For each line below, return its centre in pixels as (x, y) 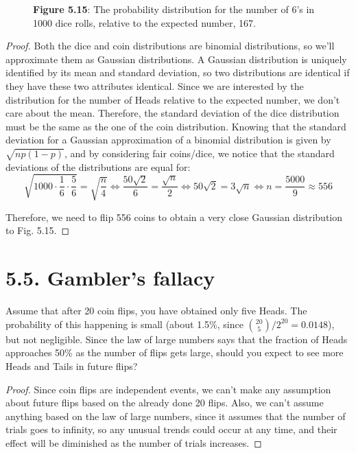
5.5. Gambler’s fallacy (110, 278)
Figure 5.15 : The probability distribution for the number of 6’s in (174, 9)
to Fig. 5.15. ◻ (38, 230)
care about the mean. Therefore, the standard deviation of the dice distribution (173, 113)
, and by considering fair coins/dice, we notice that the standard (199, 153)
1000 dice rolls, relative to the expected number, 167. (144, 22)
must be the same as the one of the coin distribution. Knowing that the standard (176, 126)
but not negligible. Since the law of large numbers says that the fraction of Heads (177, 339)
